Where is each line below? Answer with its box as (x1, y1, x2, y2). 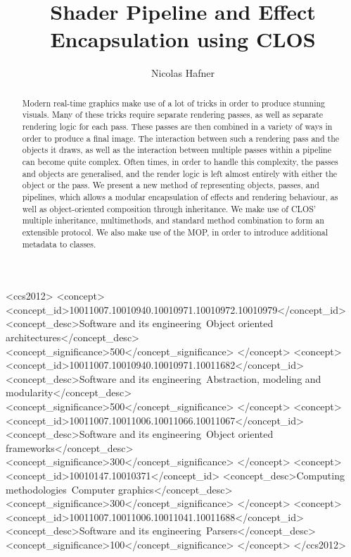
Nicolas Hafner (151, 66, 215, 80)
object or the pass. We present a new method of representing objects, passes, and (22, 179, 319, 191)
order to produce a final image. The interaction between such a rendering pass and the (22, 132, 340, 144)
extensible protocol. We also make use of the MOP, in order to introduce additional (22, 226, 328, 238)
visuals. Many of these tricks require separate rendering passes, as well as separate (22, 109, 324, 121)
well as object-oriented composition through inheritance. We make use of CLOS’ (22, 202, 317, 214)
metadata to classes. (22, 238, 96, 250)
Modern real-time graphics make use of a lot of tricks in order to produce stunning (22, 97, 326, 109)
